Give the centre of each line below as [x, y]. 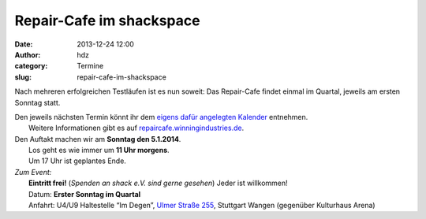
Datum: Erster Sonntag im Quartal [85, 194]
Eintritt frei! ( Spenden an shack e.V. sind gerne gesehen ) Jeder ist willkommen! [158, 183]
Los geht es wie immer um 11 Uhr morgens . [99, 150]
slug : [23, 77]
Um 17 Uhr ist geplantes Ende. [77, 161]
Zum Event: [33, 172]
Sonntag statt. [37, 102]
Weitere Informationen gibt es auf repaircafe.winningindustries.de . [136, 128]
